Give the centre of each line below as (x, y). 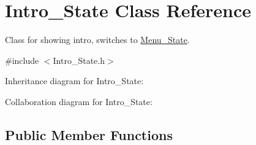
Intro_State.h (79, 60)
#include (22, 60)
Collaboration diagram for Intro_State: (79, 101)
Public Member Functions (89, 134)
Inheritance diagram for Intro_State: (74, 81)
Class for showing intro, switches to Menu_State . (97, 40)
